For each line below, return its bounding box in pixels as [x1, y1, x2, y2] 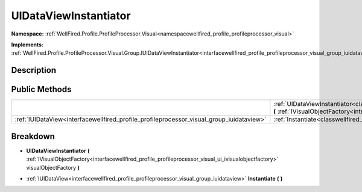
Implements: [11, 41, 44, 48]
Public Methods [11, 84, 72, 94]
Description [11, 65, 57, 75]
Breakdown [11, 131, 56, 141]
